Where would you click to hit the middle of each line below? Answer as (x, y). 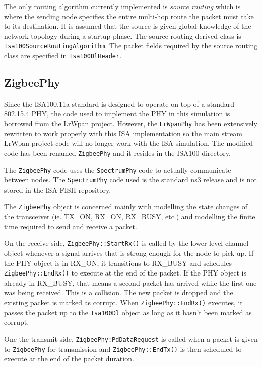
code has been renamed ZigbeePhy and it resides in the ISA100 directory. (117, 153)
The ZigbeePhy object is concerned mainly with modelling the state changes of (126, 206)
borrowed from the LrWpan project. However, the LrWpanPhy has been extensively (131, 123)
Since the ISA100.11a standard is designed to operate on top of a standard (119, 103)
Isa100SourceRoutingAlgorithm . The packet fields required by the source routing (131, 45)
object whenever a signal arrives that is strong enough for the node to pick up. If (129, 253)
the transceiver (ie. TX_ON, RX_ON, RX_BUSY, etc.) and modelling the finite (130, 216)
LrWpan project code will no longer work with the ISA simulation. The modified (128, 143)
